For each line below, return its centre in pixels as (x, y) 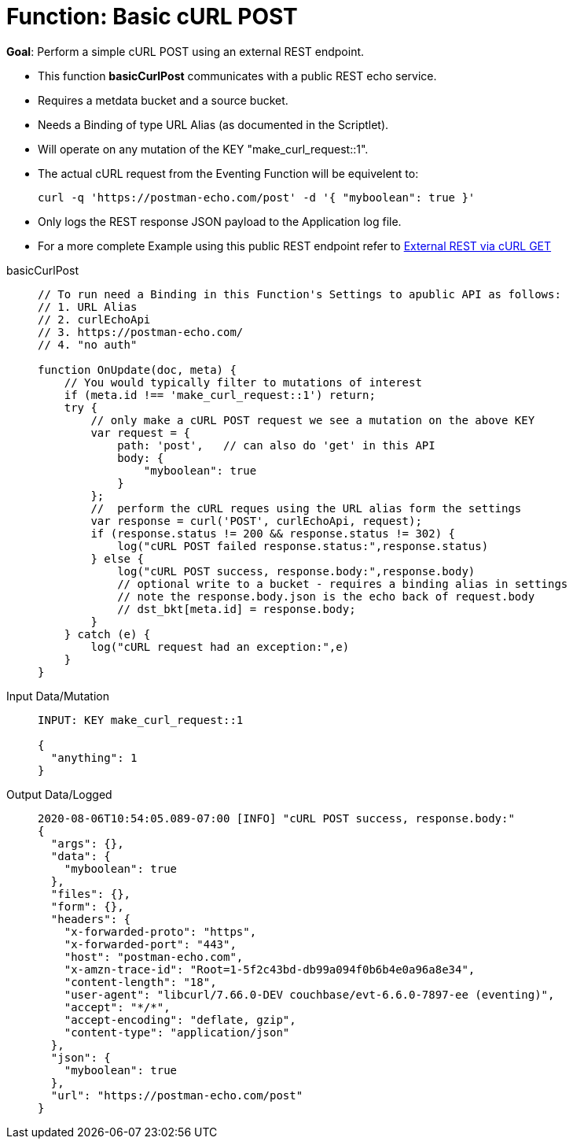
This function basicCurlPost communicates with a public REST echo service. (237, 76)
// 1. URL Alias (88, 307)
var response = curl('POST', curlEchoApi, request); (256, 521)
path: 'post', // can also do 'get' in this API (276, 445)
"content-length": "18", (140, 982)
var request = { (140, 432)
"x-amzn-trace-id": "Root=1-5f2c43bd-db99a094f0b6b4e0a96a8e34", (270, 969)
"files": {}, (91, 894)
